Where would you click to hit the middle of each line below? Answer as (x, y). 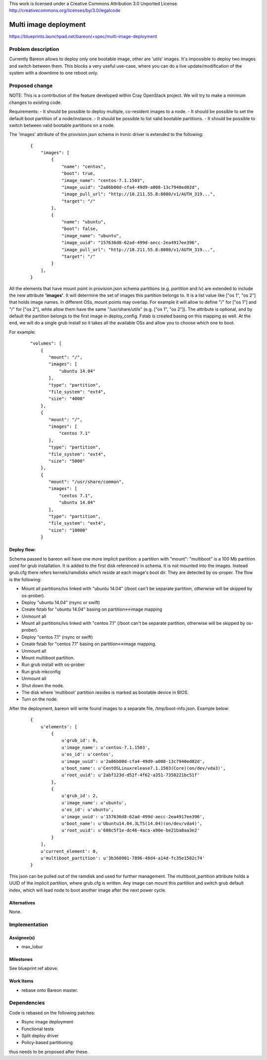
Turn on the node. (40, 699)
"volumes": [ (46, 343)
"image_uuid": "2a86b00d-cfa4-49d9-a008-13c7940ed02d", (131, 187)
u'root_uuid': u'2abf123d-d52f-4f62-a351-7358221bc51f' (131, 775)
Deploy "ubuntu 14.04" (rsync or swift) (61, 602)
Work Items (21, 981)
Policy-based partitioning (47, 1043)
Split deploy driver (40, 1035)
